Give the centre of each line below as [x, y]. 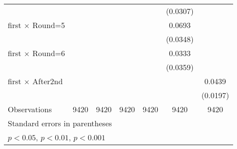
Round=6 [49, 53]
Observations [30, 109]
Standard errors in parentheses [60, 123]
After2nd [48, 81]
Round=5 [49, 25]
